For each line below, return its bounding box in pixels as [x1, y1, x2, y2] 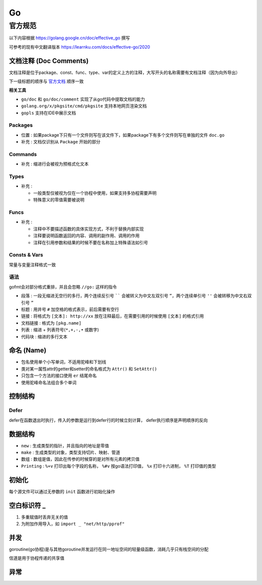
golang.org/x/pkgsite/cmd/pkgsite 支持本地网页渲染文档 [21, 103, 147, 109]
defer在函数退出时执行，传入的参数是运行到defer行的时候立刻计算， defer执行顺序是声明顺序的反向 [9, 417, 208, 423]
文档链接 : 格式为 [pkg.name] [21, 320, 82, 326]
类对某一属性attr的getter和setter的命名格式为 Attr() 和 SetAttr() [21, 366, 157, 372]
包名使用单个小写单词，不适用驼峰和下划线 [21, 359, 106, 365]
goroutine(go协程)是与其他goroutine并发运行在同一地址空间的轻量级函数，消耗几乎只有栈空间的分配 [9, 546, 209, 552]
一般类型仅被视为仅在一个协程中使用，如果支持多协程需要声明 [33, 190, 157, 196]
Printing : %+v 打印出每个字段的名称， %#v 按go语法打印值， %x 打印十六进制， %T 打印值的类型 [21, 463, 216, 469]
